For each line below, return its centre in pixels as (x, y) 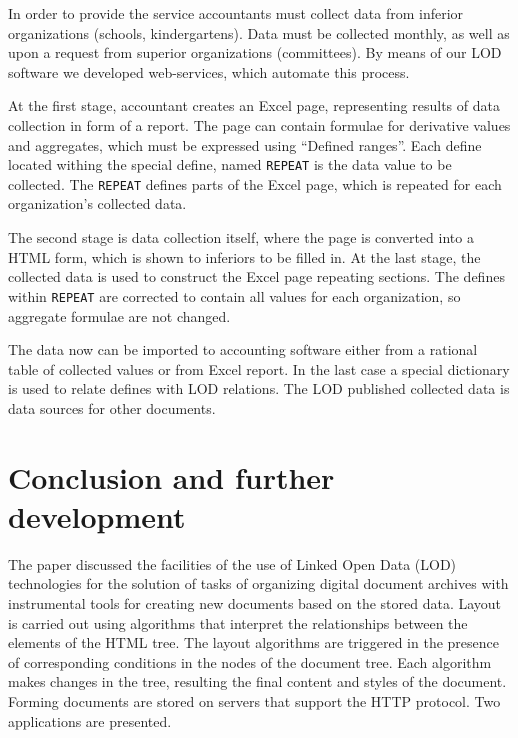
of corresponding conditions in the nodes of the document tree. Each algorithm (250, 661)
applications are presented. (90, 720)
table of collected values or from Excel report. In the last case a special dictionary (259, 368)
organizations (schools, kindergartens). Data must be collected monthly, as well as (259, 32)
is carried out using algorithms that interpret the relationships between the (238, 622)
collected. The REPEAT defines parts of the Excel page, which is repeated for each (255, 183)
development (97, 515)
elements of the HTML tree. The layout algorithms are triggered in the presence (253, 642)
